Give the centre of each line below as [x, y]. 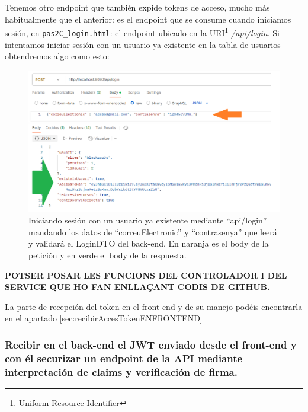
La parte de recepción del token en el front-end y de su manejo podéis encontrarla [154, 306]
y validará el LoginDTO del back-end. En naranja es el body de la [149, 243]
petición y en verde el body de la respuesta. [108, 255]
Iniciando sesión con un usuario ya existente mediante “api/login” [148, 220]
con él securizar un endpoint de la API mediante [124, 358]
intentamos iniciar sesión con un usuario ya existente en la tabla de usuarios [143, 44]
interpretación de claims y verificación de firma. [121, 371]
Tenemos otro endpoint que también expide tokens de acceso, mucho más [137, 7]
